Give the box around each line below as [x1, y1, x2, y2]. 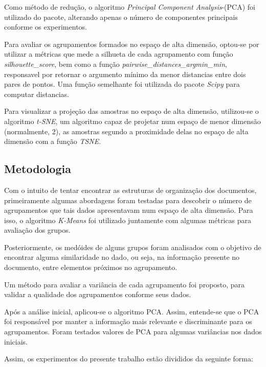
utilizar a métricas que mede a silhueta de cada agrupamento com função [4, 48, 233, 59]
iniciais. [4, 336, 28, 347]
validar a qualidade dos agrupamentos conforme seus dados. [4, 289, 191, 300]
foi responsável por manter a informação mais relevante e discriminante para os [4, 316, 252, 327]
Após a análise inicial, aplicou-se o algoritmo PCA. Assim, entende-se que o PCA [4, 306, 259, 316]
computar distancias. [4, 88, 69, 99]
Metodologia [4, 161, 71, 177]
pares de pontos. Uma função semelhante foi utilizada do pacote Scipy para [4, 79, 240, 89]
